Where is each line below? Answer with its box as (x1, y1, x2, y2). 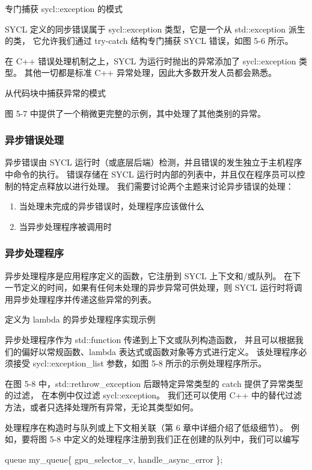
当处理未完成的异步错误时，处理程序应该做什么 (19, 200, 204, 212)
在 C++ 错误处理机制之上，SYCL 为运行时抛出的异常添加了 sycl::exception (5, 54, 296, 67)
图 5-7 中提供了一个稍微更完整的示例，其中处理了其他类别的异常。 (5, 107, 266, 119)
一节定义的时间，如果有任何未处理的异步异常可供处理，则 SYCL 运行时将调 (5, 281, 302, 294)
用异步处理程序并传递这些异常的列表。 (5, 292, 156, 305)
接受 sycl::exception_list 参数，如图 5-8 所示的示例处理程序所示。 (13, 357, 267, 370)
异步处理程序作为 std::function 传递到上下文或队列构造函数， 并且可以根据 (5, 333, 295, 345)
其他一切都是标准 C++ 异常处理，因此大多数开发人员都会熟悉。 (24, 66, 277, 79)
